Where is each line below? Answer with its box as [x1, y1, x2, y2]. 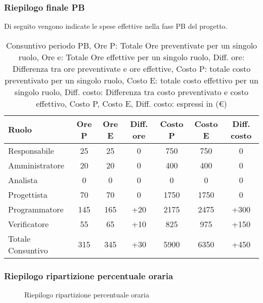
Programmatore [8, 203, 64, 215]
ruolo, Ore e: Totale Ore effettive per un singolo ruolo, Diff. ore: [18, 51, 245, 63]
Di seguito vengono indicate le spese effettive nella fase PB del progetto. [4, 21, 228, 31]
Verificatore [8, 218, 49, 230]
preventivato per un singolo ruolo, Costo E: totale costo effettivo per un [5, 74, 258, 86]
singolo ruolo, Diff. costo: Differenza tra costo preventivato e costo [14, 85, 249, 98]
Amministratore [8, 159, 64, 171]
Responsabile [8, 144, 54, 156]
